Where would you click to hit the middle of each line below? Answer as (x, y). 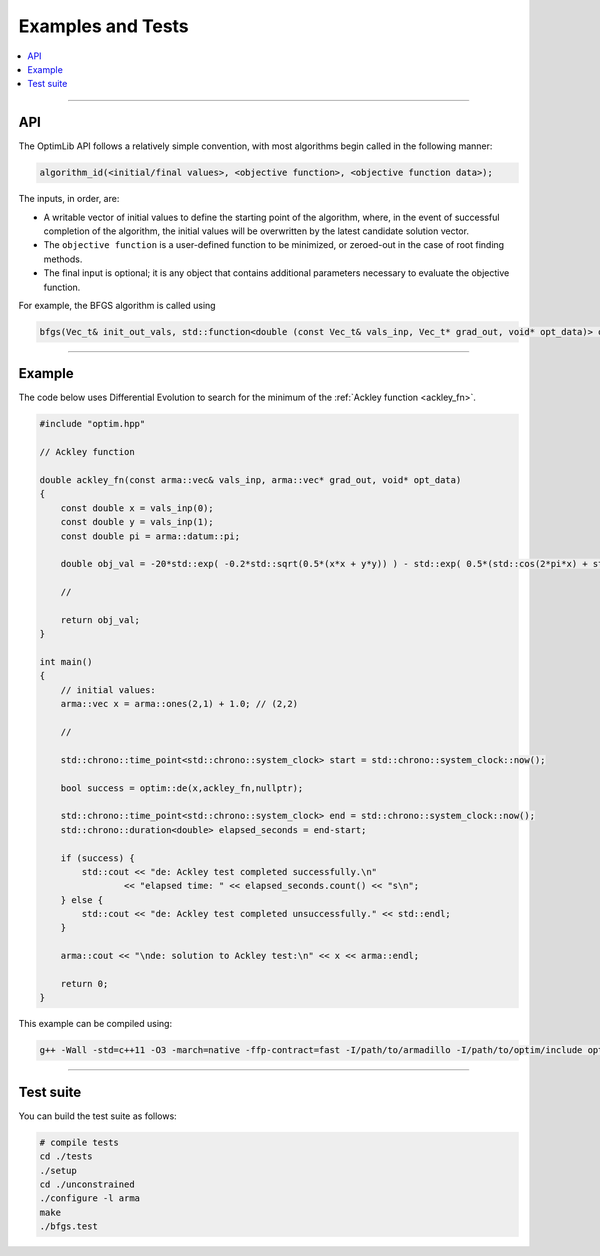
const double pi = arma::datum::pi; (150, 536)
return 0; (84, 984)
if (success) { (97, 858)
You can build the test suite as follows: (97, 1116)
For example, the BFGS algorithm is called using (117, 305)
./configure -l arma (89, 1198)
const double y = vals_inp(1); (137, 522)
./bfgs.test (69, 1226)
